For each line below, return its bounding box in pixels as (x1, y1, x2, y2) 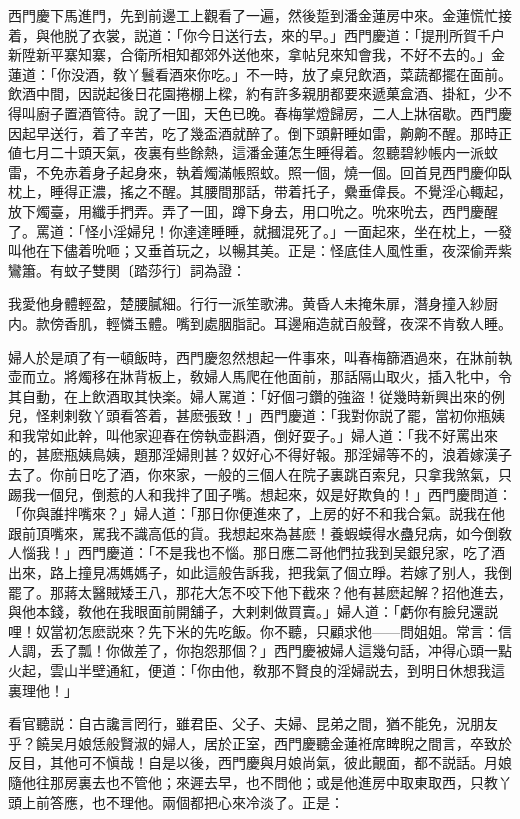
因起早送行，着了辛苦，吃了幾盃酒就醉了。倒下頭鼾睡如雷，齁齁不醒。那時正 (8, 122, 512, 143)
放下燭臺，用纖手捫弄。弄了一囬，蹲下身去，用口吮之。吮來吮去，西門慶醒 (8, 200, 498, 221)
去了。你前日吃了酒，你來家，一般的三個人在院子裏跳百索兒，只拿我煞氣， (8, 464, 498, 485)
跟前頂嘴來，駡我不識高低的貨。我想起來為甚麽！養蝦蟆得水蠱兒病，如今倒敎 (8, 522, 512, 543)
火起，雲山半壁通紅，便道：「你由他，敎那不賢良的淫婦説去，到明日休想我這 (8, 660, 505, 680)
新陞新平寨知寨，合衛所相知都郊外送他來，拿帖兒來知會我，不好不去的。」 (8, 44, 491, 65)
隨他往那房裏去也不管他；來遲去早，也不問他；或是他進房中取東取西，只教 (8, 771, 498, 792)
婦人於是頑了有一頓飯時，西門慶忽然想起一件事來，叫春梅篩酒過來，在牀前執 (8, 346, 512, 367)
